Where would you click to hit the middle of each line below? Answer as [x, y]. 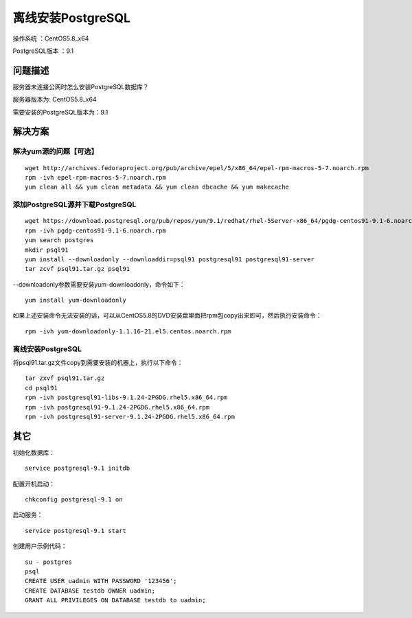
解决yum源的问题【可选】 [56, 152]
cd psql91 [41, 388]
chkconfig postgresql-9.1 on [74, 500]
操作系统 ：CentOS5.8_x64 [51, 38]
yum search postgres [59, 240]
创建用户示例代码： [40, 546]
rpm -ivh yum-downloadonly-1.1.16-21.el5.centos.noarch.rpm [128, 331]
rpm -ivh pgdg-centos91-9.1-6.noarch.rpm [95, 230]
